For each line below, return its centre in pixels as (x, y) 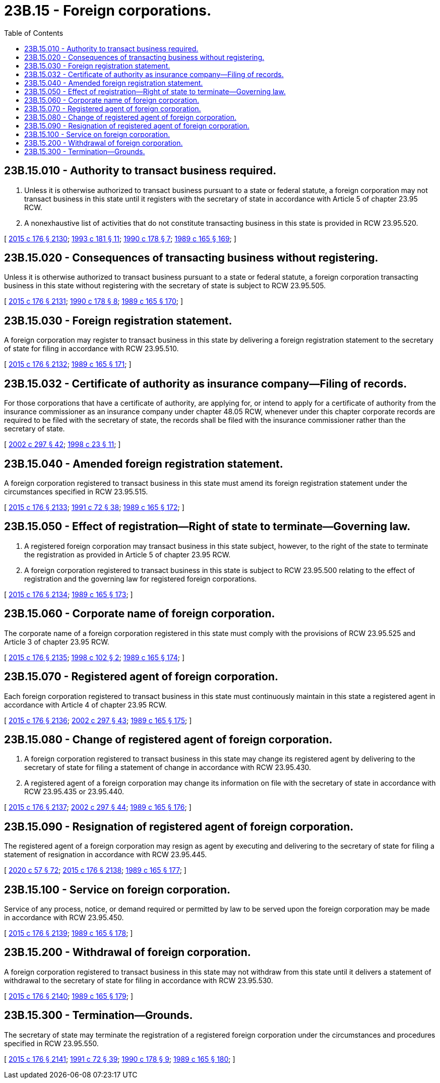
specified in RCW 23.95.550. (51, 1043)
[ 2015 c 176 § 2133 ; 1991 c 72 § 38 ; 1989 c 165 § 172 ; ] (94, 507)
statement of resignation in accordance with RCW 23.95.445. (106, 855)
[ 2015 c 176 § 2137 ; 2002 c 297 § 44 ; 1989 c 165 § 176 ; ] (98, 807)
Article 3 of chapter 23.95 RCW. (57, 642)
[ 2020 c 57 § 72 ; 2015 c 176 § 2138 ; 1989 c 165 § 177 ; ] (95, 870)
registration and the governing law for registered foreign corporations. (141, 579)
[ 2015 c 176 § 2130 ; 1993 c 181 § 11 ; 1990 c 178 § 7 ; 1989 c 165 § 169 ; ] (120, 238)
